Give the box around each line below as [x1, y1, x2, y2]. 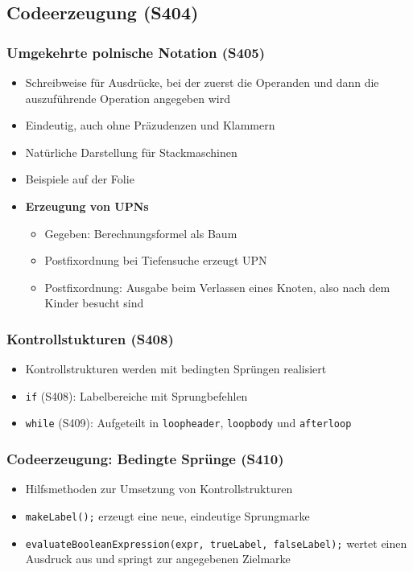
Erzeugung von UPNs [25, 197, 149, 214]
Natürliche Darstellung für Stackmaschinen [25, 143, 237, 160]
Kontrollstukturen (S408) [6, 328, 174, 348]
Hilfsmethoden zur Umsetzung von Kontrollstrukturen [25, 480, 293, 497]
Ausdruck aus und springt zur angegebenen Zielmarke [25, 550, 291, 567]
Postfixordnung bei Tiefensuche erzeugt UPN [44, 252, 267, 269]
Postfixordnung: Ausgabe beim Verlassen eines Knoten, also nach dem [44, 278, 390, 295]
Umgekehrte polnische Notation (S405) [6, 42, 266, 62]
